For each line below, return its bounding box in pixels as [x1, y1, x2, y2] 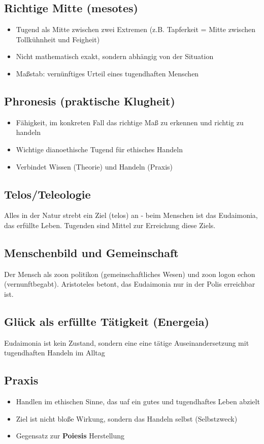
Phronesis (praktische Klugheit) [4, 93, 175, 108]
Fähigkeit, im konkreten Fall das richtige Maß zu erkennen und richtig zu [16, 117, 244, 127]
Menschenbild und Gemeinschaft [4, 244, 179, 260]
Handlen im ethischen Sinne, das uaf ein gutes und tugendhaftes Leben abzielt [16, 396, 260, 407]
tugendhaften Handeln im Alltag [4, 347, 105, 358]
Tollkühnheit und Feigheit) [16, 34, 100, 44]
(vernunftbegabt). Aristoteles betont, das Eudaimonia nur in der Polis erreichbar [4, 279, 255, 289]
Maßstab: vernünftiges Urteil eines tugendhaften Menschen [16, 68, 199, 78]
